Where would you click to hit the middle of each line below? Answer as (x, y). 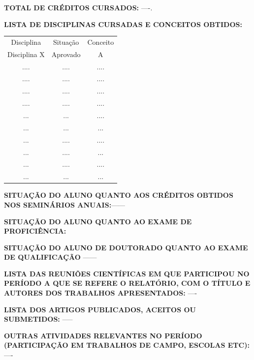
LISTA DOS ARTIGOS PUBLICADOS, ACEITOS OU (100, 309)
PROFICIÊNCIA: (35, 231)
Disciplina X (26, 54)
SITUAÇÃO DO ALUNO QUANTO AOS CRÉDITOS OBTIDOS (119, 195)
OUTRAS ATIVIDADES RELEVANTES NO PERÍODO (103, 335)
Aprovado (66, 54)
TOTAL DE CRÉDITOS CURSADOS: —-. (78, 7)
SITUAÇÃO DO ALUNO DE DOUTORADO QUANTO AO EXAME (126, 247)
